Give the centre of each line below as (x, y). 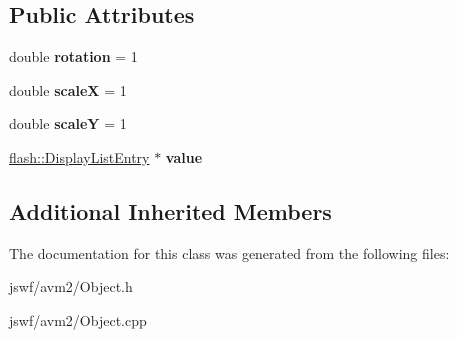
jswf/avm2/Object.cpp (78, 319)
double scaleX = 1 (68, 89)
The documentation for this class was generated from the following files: (229, 252)
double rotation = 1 (73, 56)
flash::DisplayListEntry (79, 156)
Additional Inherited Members (170, 210)
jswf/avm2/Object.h (71, 286)
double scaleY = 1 (68, 123)
